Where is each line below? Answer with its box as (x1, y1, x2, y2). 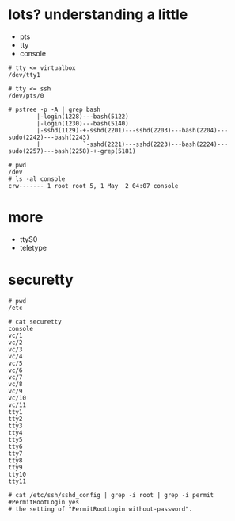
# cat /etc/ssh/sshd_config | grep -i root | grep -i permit (8, 491, 214, 499)
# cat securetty (8, 317, 62, 326)
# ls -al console (8, 174, 66, 183)
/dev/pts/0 (8, 91, 44, 100)
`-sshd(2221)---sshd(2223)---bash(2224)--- (82, 140, 228, 148)
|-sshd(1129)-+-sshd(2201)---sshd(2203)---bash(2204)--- (36, 126, 228, 134)
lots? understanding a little (8, 6, 188, 24)
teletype (19, 243, 47, 252)
